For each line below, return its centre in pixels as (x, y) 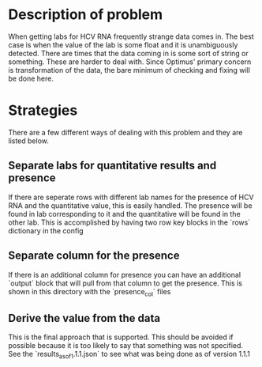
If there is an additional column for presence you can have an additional (125, 274)
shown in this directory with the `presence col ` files (90, 292)
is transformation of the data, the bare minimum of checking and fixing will (129, 70)
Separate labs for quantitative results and (112, 166)
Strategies (43, 110)
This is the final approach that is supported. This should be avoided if (121, 337)
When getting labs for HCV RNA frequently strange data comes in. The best (131, 36)
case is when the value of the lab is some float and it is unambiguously (123, 44)
